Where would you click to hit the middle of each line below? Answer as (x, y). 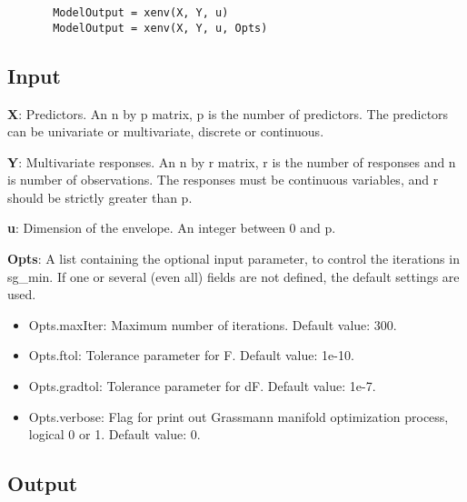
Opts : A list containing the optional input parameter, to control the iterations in (233, 259)
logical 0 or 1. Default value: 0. (114, 434)
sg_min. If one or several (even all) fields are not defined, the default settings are (233, 276)
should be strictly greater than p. (100, 197)
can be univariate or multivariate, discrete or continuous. (166, 131)
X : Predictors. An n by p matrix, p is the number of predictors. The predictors (228, 113)
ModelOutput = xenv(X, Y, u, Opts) (160, 28)
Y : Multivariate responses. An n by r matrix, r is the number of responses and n (232, 161)
